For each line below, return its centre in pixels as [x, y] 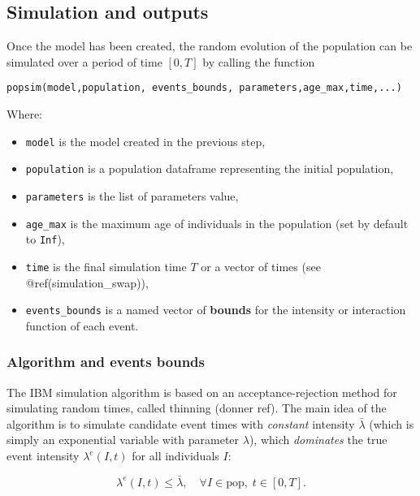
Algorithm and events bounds [106, 362]
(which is [392, 423]
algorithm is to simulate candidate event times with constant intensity [181, 423]
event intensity [43, 456]
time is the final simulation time [106, 266]
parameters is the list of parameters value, [132, 195]
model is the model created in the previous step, [145, 141]
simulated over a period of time [84, 61]
